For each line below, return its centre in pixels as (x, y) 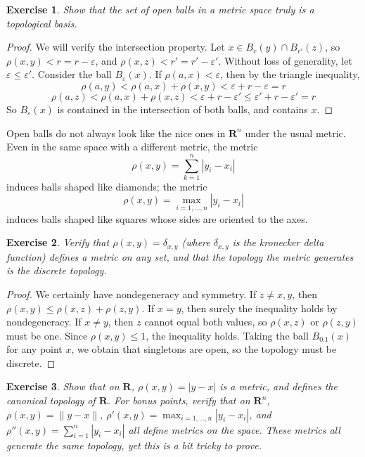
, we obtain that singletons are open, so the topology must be (204, 349)
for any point (34, 349)
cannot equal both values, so (206, 322)
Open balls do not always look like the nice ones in (116, 133)
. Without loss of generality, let (285, 60)
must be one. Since (47, 335)
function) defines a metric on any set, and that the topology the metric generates (180, 256)
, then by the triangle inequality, (290, 74)
